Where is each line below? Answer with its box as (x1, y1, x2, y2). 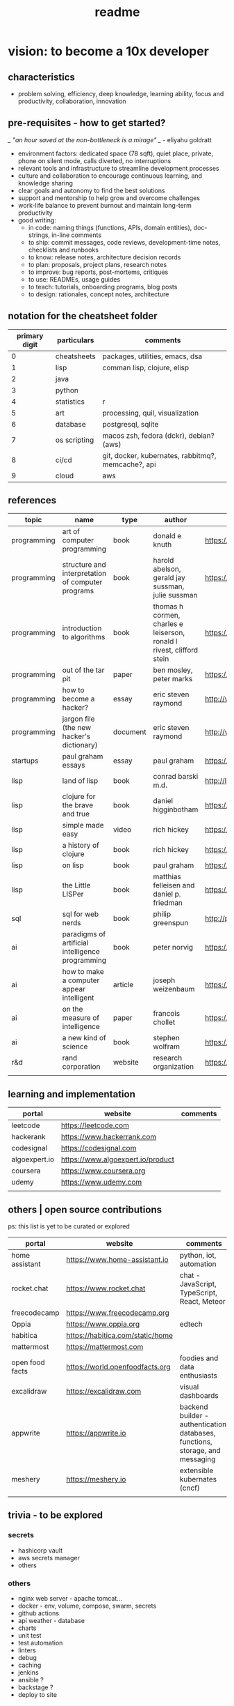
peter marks (153, 674, 193, 684)
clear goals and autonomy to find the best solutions (17, 186, 165, 195)
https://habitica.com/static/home (66, 1331, 173, 1341)
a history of (62, 841, 99, 851)
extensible (179, 1465, 214, 1475)
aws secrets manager (17, 1553, 81, 1562)
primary (17, 330, 44, 340)
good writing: (17, 215, 56, 224)
